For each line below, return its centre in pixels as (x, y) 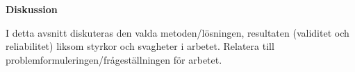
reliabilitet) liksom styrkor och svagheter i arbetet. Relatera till (140, 46)
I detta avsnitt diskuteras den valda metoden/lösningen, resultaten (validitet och (177, 32)
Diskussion (32, 9)
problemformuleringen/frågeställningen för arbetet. (114, 59)
